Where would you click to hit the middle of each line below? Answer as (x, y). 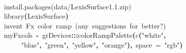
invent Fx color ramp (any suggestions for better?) (85, 25)
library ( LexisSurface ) (36, 16)
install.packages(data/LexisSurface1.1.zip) (68, 6)
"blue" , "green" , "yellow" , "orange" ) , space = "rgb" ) (102, 44)
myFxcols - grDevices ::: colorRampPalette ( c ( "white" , (85, 35)
